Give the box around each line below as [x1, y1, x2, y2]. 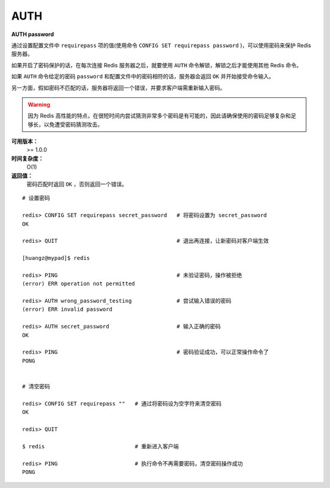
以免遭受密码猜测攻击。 [43, 120, 103, 128]
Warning [28, 101, 50, 108]
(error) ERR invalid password [22, 306, 113, 313]
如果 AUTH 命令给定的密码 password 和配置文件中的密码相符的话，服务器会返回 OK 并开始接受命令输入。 [11, 73, 274, 80]
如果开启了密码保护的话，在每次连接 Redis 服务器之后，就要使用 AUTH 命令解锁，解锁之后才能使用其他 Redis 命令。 [11, 61, 302, 68]
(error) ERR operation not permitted [22, 280, 136, 287]
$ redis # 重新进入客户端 [22, 443, 179, 449]
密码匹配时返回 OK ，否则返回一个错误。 [26, 180, 128, 188]
